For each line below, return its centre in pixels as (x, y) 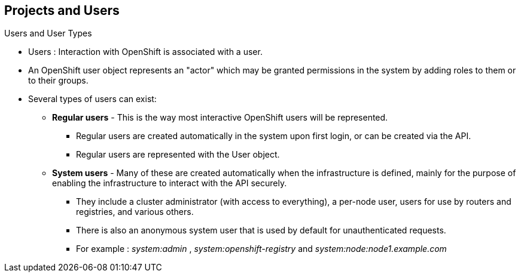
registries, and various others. (135, 212)
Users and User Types (48, 33)
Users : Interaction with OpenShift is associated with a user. (145, 52)
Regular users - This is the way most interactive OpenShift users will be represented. (220, 118)
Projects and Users (62, 10)
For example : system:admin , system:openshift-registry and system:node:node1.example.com (261, 249)
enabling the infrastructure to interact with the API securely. (170, 183)
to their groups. (58, 81)
